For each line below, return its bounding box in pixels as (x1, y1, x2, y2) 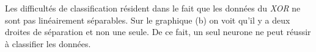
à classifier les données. (5, 37, 91, 50)
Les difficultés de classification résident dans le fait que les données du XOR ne (5, 2, 301, 14)
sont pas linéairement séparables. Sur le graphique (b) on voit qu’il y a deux (5, 13, 290, 26)
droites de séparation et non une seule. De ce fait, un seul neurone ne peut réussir (5, 25, 311, 38)
